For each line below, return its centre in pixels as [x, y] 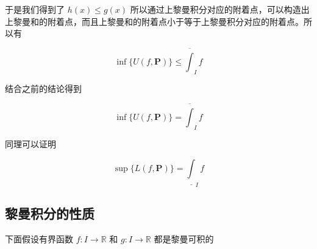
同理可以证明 [30, 144]
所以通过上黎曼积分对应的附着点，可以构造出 [220, 9]
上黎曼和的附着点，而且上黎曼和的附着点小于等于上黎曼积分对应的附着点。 [154, 21]
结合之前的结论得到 [43, 89]
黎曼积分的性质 [50, 213]
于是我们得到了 [35, 9]
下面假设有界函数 [39, 239]
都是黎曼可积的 [184, 239]
